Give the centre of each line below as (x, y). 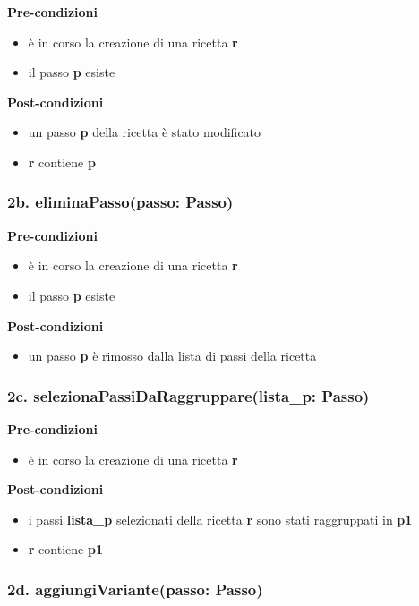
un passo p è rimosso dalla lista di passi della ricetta (172, 356)
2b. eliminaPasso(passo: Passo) (120, 202)
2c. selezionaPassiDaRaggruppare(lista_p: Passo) (188, 395)
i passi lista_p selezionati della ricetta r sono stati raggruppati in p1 (220, 519)
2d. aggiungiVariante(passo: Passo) (135, 589)
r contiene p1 (65, 549)
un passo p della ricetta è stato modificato (145, 132)
